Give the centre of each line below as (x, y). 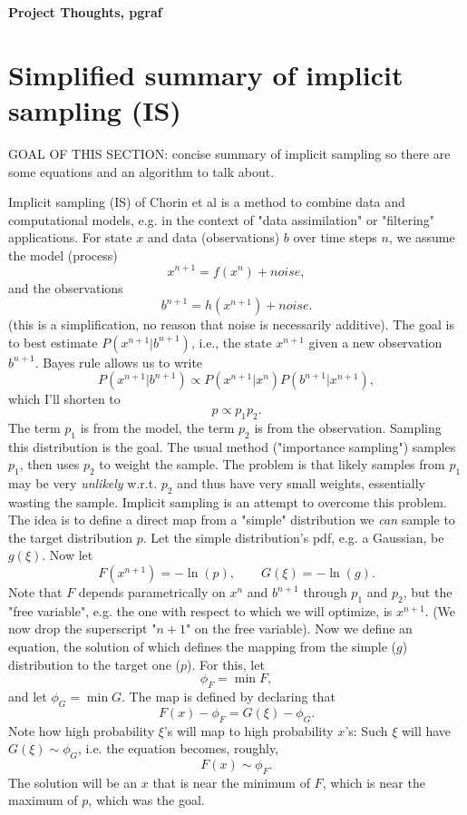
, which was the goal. (146, 800)
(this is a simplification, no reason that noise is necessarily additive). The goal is (231, 324)
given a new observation (375, 342)
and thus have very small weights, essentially (301, 482)
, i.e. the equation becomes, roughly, (179, 748)
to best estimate (53, 342)
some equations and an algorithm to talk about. (141, 171)
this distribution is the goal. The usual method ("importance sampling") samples (232, 446)
